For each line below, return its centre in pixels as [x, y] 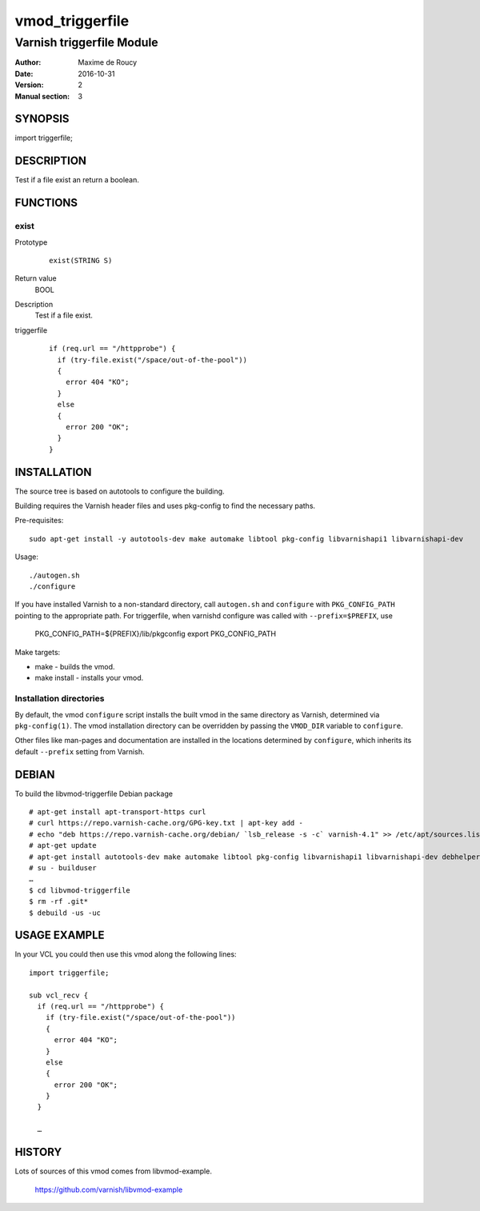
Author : [28, 62]
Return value [36, 278]
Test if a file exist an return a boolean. [77, 180]
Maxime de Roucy [108, 62]
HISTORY [38, 1152]
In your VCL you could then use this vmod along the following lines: [126, 954]
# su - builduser [63, 867]
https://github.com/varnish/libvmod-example [109, 1189]
